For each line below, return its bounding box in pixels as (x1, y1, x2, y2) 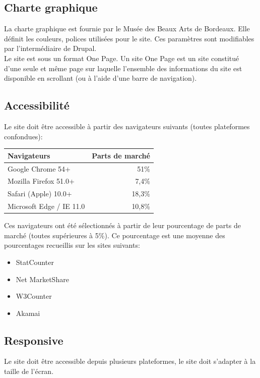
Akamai (16, 307, 40, 318)
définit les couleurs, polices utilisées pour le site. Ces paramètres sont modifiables (4, 33, 254, 43)
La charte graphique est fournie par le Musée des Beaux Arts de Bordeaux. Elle (4, 23, 250, 34)
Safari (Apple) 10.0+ (8, 188, 72, 199)
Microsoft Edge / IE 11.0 (8, 201, 85, 211)
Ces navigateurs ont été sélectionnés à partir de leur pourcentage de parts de (4, 220, 241, 231)
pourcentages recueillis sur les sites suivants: (4, 240, 140, 250)
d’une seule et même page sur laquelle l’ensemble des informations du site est (4, 63, 242, 73)
